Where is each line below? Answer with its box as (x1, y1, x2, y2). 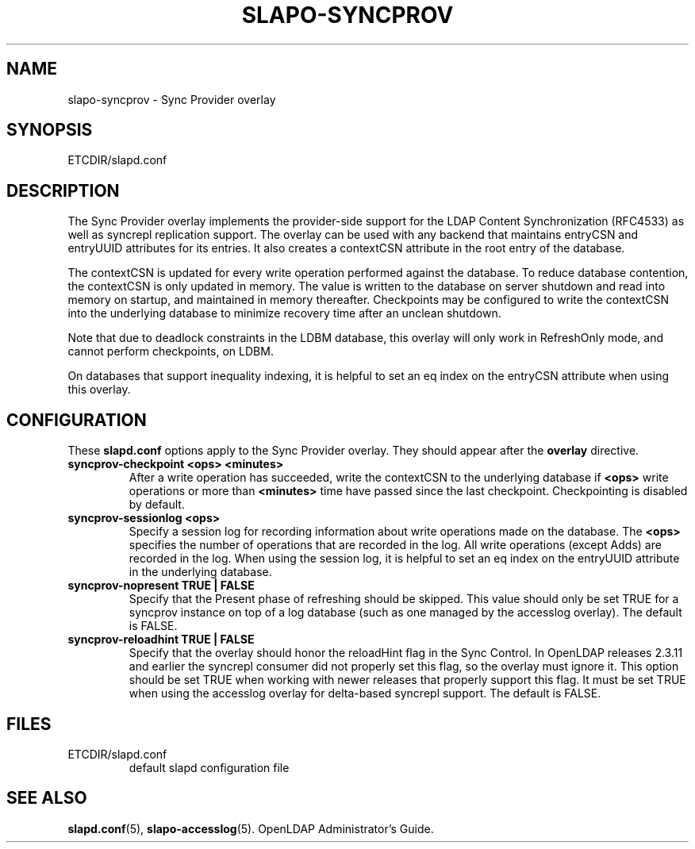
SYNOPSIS (6, 120, 93, 140)
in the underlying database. (129, 565, 272, 579)
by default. (129, 497, 185, 512)
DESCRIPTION (6, 180, 120, 201)
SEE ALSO (6, 788, 87, 809)
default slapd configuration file (129, 760, 290, 774)
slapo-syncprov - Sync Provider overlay (67, 92, 276, 106)
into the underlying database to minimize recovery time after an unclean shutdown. (67, 306, 501, 321)
